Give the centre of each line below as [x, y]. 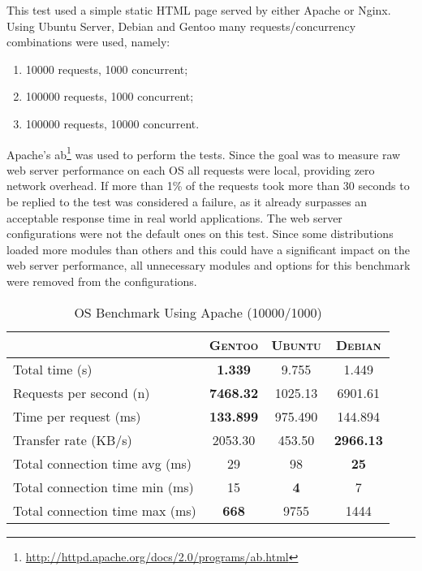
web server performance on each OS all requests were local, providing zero [191, 169]
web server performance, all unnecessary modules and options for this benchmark [209, 265]
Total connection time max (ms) [105, 510]
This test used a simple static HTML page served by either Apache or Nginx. [199, 10]
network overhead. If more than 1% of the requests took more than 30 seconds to [208, 186]
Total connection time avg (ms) [103, 463]
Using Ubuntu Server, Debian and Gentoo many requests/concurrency [181, 26]
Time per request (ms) [77, 416]
